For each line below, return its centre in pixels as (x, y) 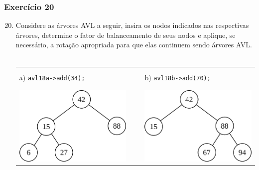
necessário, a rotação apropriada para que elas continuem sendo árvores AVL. (134, 45)
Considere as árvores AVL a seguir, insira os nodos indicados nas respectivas (132, 25)
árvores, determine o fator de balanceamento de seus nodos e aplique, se (126, 35)
